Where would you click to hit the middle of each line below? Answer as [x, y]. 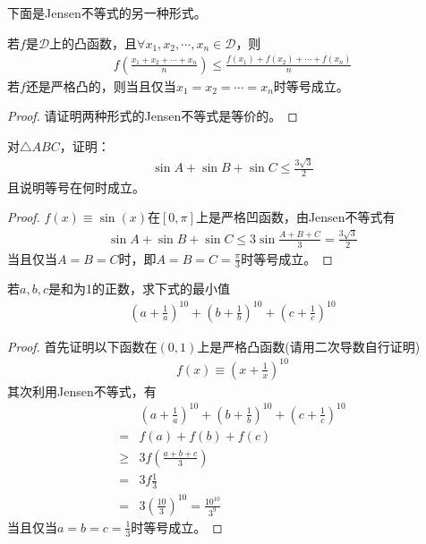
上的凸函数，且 [94, 42]
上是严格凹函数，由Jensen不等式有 [295, 217]
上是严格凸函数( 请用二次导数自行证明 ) [309, 346]
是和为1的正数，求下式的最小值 [139, 289]
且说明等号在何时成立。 [76, 187]
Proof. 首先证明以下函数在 [82, 346]
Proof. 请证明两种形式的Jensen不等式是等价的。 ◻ [153, 116]
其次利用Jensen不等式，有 [82, 391]
